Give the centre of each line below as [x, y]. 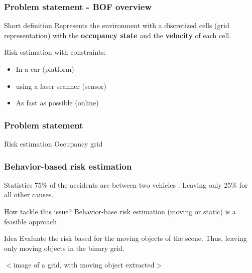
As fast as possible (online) [57, 103]
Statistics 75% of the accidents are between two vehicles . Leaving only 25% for [126, 184]
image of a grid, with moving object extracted [84, 265]
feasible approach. [32, 221]
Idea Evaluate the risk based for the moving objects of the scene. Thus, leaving [125, 238]
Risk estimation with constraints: [55, 52]
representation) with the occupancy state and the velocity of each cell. [118, 35]
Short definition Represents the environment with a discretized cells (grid [117, 25]
